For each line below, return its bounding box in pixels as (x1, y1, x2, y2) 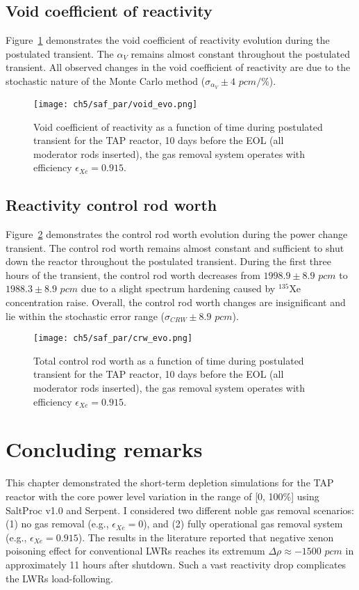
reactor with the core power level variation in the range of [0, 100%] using (6, 488, 319, 503)
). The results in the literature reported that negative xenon (78, 529, 334, 544)
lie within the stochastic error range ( (6, 308, 165, 323)
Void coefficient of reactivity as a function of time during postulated (33, 119, 323, 134)
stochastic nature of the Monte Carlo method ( (6, 73, 206, 88)
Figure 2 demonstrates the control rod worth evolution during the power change (6, 227, 348, 241)
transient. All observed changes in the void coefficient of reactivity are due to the (6, 60, 351, 74)
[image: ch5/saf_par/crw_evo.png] (33, 333, 193, 344)
